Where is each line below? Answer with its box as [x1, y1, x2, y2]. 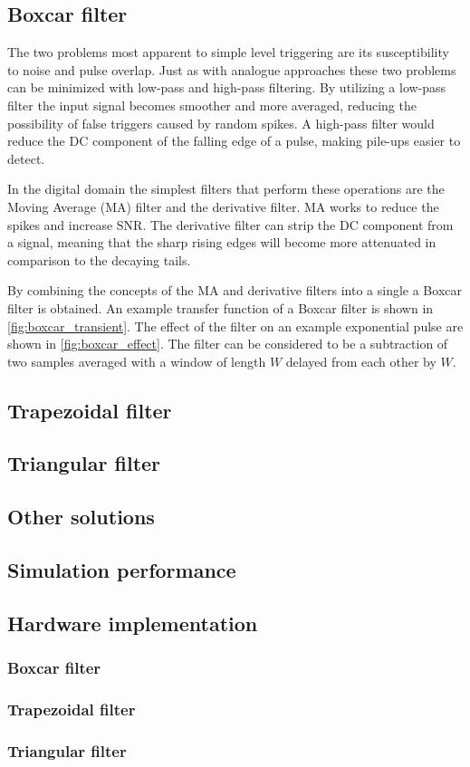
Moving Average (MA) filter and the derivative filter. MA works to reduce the [7, 197, 439, 216]
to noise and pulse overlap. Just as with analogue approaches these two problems [7, 60, 456, 79]
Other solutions [7, 503, 155, 531]
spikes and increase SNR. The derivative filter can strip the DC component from [7, 215, 454, 234]
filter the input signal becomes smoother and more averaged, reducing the [7, 95, 417, 114]
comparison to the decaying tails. [7, 250, 191, 269]
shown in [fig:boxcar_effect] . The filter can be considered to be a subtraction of [7, 334, 448, 353]
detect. [7, 149, 45, 168]
